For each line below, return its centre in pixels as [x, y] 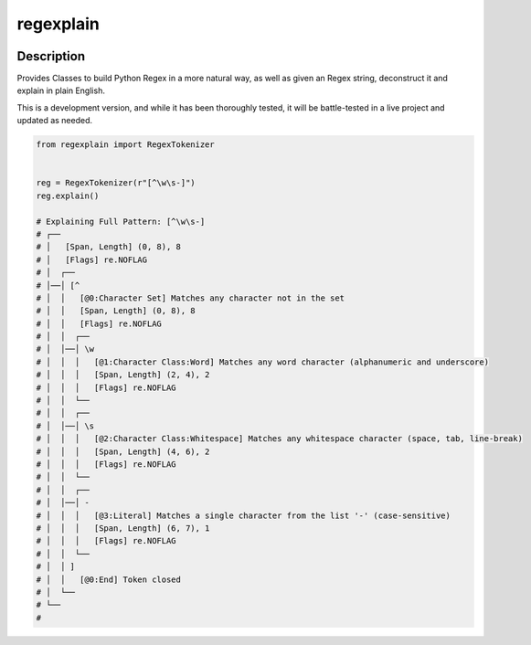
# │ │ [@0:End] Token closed [109, 579]
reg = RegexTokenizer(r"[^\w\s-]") [116, 183]
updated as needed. [55, 121]
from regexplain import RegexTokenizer [125, 145]
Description [51, 56]
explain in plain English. [61, 90]
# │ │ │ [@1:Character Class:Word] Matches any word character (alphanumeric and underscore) [262, 362]
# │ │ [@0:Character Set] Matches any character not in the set [191, 298]
